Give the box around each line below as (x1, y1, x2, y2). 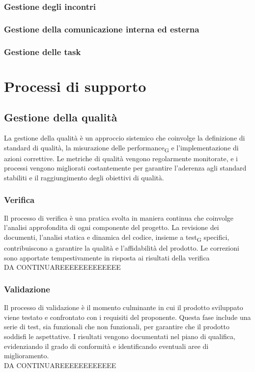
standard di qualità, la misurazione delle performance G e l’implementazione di (4, 142, 239, 154)
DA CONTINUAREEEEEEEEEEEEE (4, 262, 121, 272)
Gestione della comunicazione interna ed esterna (4, 23, 199, 35)
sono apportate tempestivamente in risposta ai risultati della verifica (4, 252, 210, 262)
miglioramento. (4, 350, 49, 361)
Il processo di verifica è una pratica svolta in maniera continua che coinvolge (4, 212, 234, 223)
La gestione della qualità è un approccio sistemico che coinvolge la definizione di (4, 133, 245, 143)
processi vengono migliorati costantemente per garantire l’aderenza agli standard (4, 163, 247, 173)
